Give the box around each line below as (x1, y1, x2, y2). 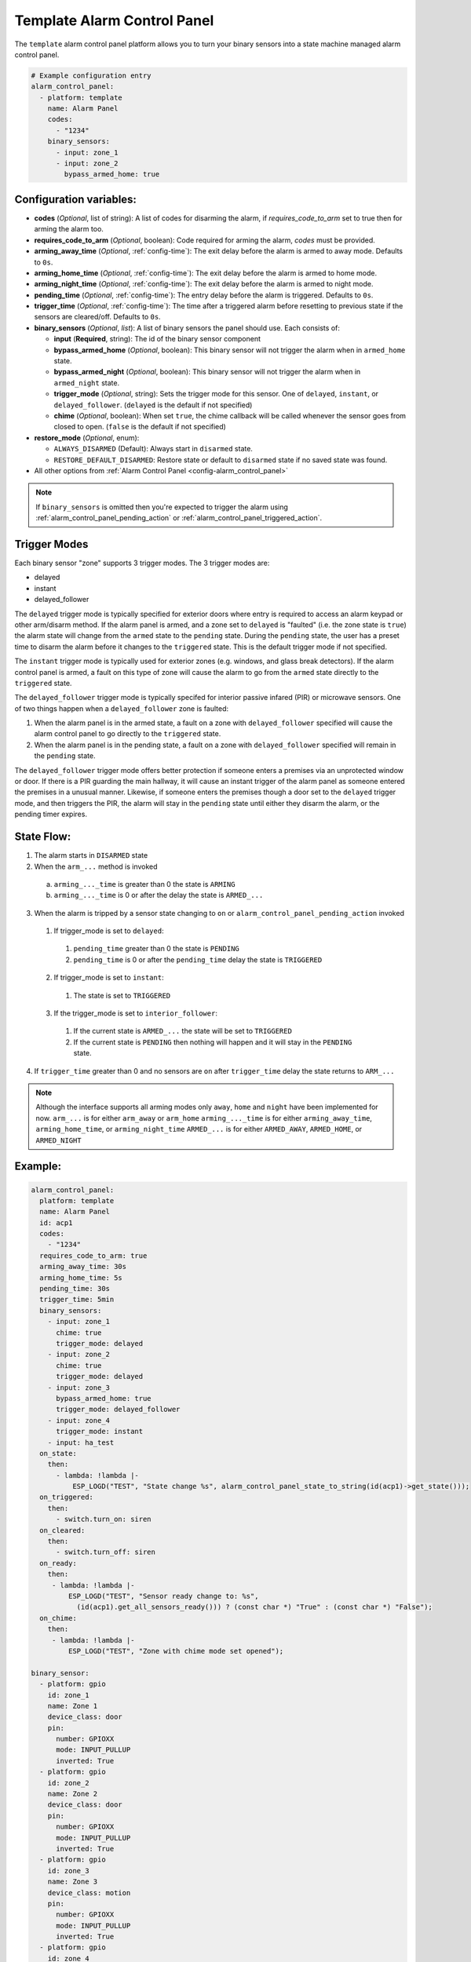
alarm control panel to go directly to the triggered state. (34, 729, 221, 738)
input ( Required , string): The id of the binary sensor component (53, 334, 261, 344)
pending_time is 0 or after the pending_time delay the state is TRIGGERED (73, 954, 323, 965)
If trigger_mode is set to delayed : (53, 926, 164, 935)
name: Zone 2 (47, 1789, 98, 1799)
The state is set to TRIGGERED (73, 990, 171, 1000)
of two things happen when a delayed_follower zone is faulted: (14, 703, 229, 713)
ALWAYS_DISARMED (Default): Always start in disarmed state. (53, 444, 253, 454)
